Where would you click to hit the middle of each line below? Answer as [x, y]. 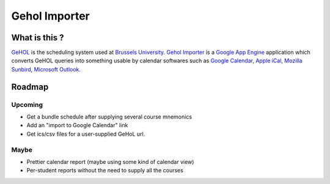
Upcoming [27, 105]
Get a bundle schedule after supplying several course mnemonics [109, 117]
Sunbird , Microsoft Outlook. [46, 69]
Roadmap [30, 86]
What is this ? [38, 38]
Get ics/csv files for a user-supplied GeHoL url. [86, 134]
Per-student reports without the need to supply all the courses [105, 171]
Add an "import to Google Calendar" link [77, 125]
